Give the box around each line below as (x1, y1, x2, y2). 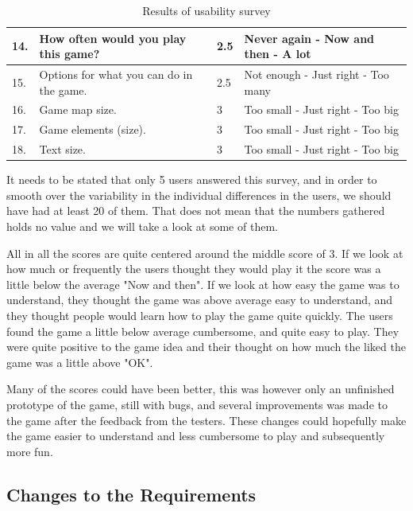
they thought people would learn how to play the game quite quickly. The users (6, 307, 393, 323)
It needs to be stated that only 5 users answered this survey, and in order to (6, 171, 377, 188)
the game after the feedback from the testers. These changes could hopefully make (6, 412, 407, 428)
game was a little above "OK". (6, 353, 153, 370)
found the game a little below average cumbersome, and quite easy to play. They (6, 322, 399, 339)
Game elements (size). (39, 121, 146, 138)
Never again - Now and (244, 29, 375, 46)
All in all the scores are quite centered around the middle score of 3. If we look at (6, 244, 403, 261)
